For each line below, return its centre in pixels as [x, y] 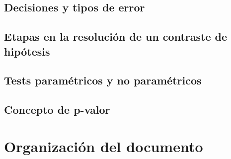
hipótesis [27, 51]
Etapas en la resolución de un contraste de [116, 37]
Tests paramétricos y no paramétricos [103, 80]
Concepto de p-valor [57, 110]
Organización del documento [104, 146]
